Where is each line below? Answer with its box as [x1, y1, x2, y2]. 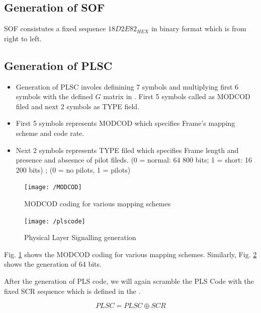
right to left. [4, 33, 42, 43]
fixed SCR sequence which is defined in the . [4, 285, 141, 296]
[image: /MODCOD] [24, 184, 82, 191]
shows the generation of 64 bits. [4, 259, 102, 269]
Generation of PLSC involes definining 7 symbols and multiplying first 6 [16, 81, 239, 92]
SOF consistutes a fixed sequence [4, 23, 106, 34]
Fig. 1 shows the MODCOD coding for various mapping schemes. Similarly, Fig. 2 [4, 249, 257, 259]
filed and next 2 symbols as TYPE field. [16, 101, 140, 111]
